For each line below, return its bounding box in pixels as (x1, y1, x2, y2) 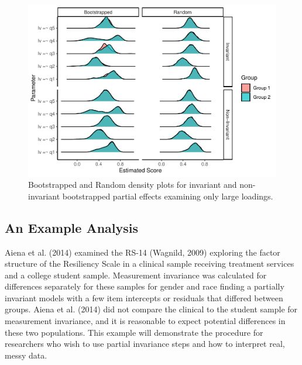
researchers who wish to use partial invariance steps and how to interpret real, (5, 338, 285, 350)
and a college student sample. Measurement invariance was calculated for (5, 268, 267, 281)
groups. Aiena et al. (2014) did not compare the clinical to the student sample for (5, 303, 298, 315)
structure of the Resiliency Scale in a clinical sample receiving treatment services (5, 257, 294, 270)
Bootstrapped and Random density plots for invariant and (28, 178, 237, 191)
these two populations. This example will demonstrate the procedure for (5, 326, 263, 338)
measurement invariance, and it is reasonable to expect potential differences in (5, 315, 286, 327)
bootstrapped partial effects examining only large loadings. (62, 190, 273, 202)
